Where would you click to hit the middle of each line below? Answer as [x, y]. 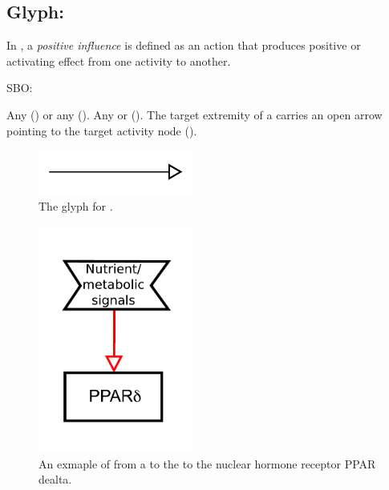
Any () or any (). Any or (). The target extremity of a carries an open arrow [194, 114]
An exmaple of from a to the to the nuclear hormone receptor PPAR [207, 463]
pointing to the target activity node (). [102, 130]
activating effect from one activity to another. [119, 60]
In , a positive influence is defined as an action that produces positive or [184, 45]
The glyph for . [76, 206]
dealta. [55, 479]
